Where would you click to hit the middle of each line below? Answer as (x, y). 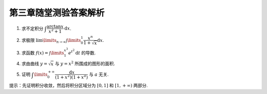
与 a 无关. (99, 74)
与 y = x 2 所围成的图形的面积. (85, 63)
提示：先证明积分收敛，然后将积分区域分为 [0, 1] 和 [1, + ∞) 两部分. (78, 86)
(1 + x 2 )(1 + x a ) (72, 77)
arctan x (55, 26)
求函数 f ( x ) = (35, 53)
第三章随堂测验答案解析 (57, 13)
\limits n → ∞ (54, 41)
